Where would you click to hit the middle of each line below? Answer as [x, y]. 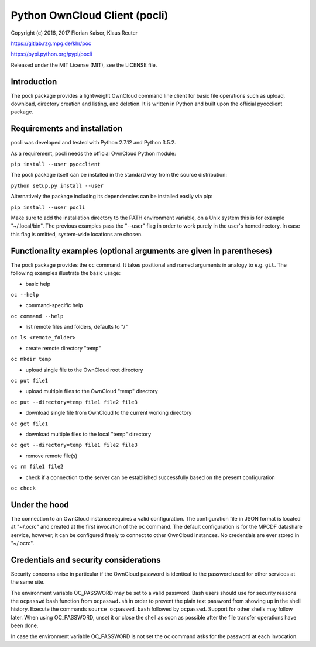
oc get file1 [30, 424]
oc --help [25, 295]
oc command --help [37, 316]
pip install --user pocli [48, 207]
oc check [23, 488]
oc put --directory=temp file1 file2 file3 [74, 402]
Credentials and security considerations [86, 560]
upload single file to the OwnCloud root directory [84, 370]
